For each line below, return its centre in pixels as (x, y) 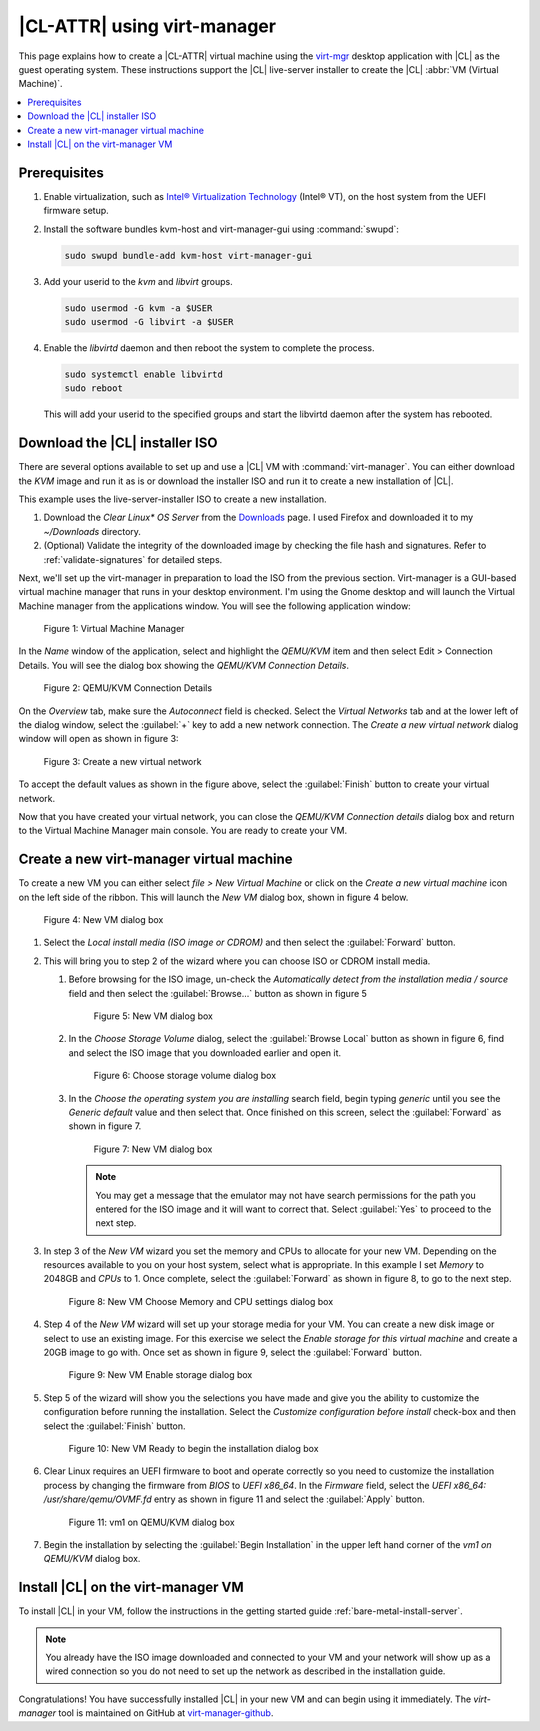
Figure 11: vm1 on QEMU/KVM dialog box (151, 1522)
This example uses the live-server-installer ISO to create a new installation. (172, 499)
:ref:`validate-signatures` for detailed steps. (133, 559)
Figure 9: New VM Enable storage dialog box (160, 1375)
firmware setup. (76, 211)
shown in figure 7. (105, 1126)
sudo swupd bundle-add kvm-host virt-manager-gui (188, 255)
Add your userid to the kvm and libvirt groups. (138, 281)
